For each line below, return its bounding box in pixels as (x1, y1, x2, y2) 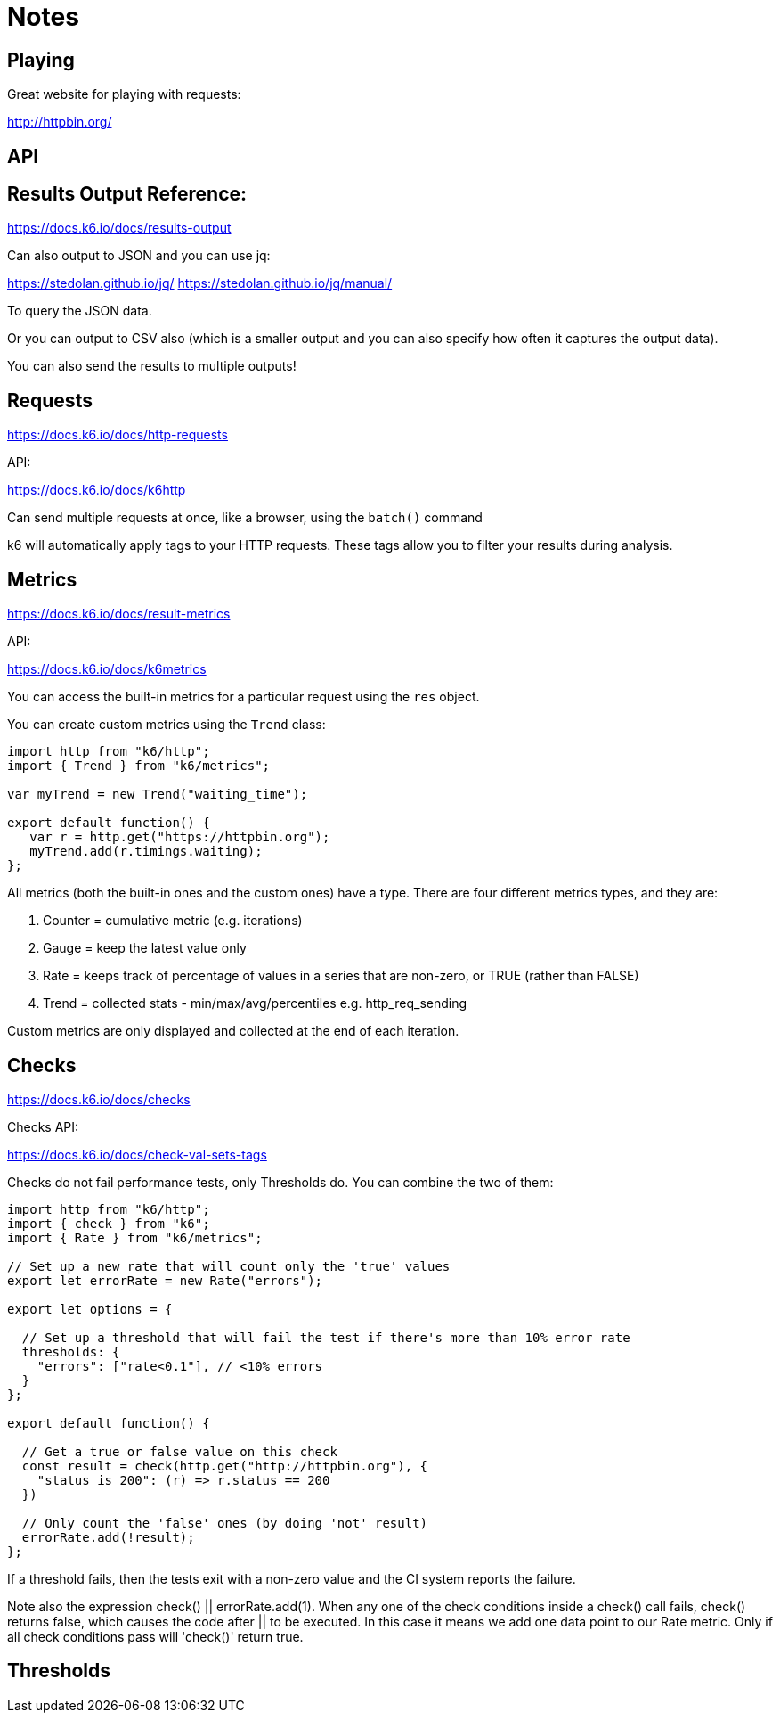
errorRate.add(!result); (21, 1529, 195, 1544)
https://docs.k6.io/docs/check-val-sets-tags (7, 1146, 267, 1162)
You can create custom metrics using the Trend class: (7, 717, 326, 733)
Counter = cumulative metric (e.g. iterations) (43, 913, 303, 929)
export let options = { (7, 1301, 173, 1316)
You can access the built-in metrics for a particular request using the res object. (7, 689, 480, 705)
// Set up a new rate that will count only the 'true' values (7, 1258, 451, 1274)
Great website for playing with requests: (7, 86, 241, 102)
